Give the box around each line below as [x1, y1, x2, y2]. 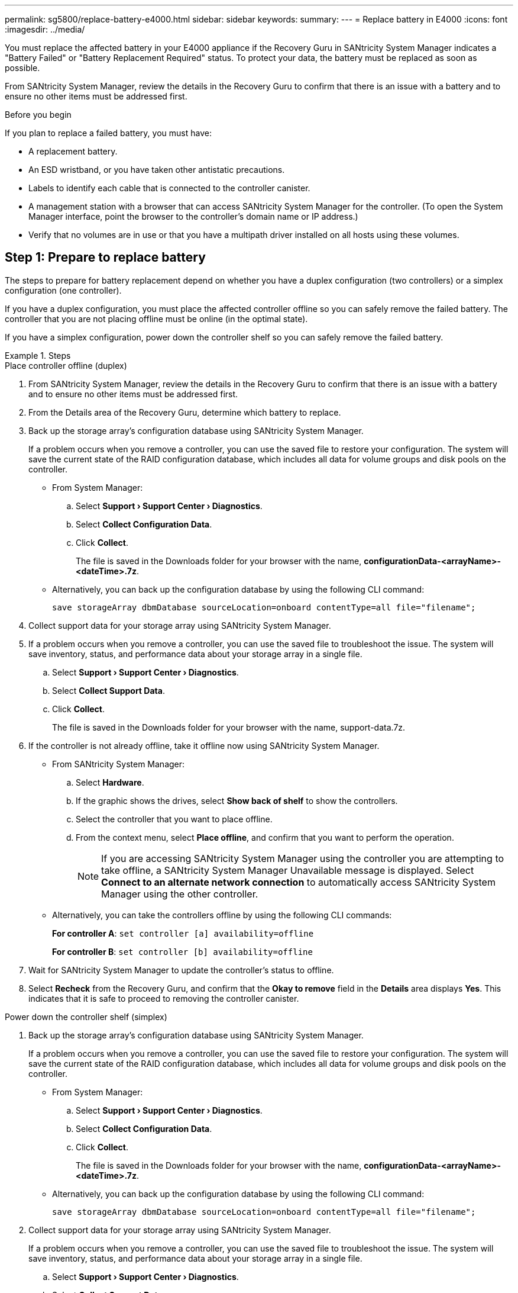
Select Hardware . [76, 777, 144, 787]
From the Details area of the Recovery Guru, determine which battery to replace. [28, 407, 341, 417]
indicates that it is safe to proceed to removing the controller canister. [28, 993, 299, 1003]
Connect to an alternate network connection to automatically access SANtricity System [101, 876, 496, 888]
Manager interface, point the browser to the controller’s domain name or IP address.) [28, 211, 358, 221]
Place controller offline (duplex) [5, 360, 127, 371]
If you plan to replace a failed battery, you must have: [5, 128, 212, 138]
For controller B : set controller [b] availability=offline [52, 946, 313, 957]
